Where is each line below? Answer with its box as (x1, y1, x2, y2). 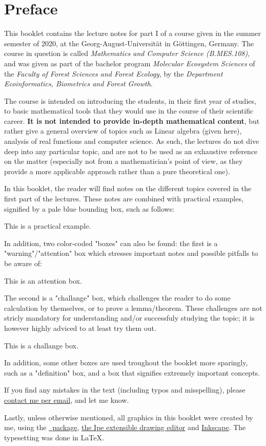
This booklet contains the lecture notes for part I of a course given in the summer (4, 28, 261, 39)
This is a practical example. (4, 220, 91, 231)
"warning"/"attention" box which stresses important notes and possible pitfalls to (4, 248, 258, 258)
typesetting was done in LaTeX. (4, 432, 104, 442)
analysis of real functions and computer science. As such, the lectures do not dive (4, 136, 259, 146)
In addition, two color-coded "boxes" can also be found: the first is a (4, 237, 218, 248)
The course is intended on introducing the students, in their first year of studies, (4, 95, 256, 106)
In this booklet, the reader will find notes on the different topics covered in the (4, 183, 252, 194)
